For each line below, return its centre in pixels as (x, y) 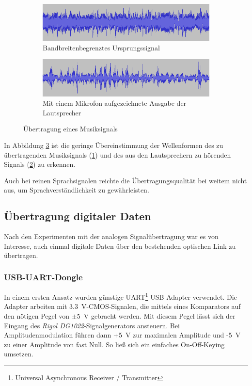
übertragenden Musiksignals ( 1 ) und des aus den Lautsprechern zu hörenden (118, 154)
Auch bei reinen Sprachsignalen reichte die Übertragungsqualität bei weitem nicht (126, 180)
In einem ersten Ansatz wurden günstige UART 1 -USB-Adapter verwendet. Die (120, 296)
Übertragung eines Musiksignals (71, 129)
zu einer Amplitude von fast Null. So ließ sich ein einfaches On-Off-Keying (114, 344)
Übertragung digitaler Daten (78, 216)
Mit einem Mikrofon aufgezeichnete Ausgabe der (115, 103)
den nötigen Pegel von (37, 316)
